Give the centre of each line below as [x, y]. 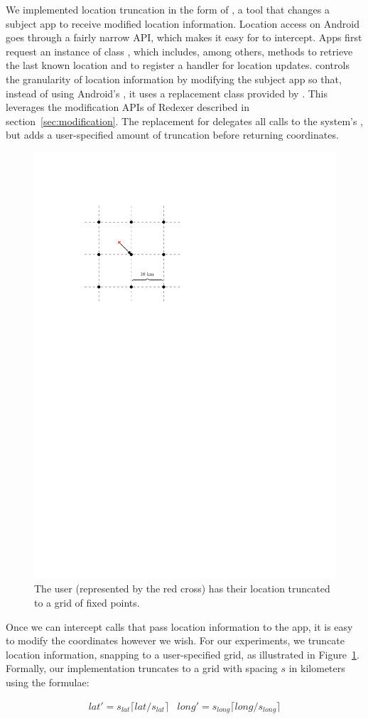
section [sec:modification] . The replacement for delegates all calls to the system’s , [185, 121]
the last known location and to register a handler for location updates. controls [178, 65]
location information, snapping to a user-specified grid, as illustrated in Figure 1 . [183, 654]
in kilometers [317, 668]
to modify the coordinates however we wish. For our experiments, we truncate [175, 640]
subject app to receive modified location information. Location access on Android [183, 23]
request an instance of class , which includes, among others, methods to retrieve [179, 51]
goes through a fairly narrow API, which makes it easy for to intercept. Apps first [184, 37]
